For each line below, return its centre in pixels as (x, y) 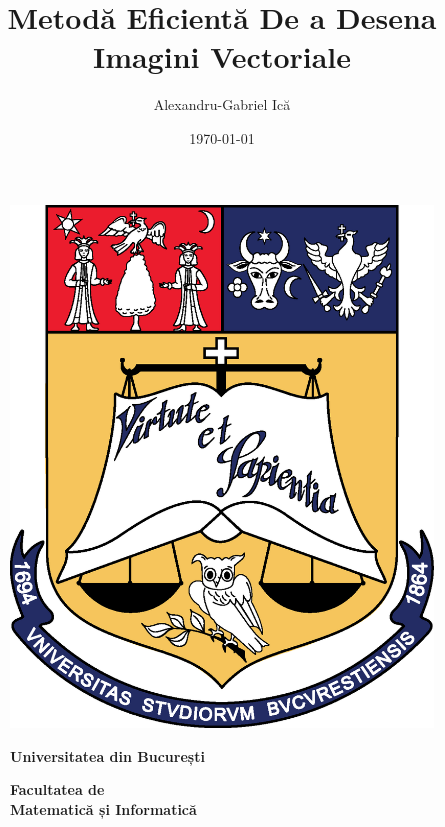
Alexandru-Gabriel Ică (222, 104)
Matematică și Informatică (103, 809)
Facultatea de (57, 789)
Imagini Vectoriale (222, 56)
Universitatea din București (107, 755)
